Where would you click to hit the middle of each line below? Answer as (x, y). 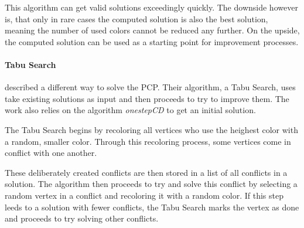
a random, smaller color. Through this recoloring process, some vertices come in (148, 141)
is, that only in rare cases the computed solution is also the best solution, (136, 18)
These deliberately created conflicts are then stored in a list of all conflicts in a (146, 172)
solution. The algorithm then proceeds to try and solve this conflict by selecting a (151, 184)
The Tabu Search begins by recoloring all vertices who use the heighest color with (151, 129)
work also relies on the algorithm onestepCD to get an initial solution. (130, 110)
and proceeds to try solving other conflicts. (82, 218)
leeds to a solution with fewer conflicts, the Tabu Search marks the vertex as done (152, 207)
